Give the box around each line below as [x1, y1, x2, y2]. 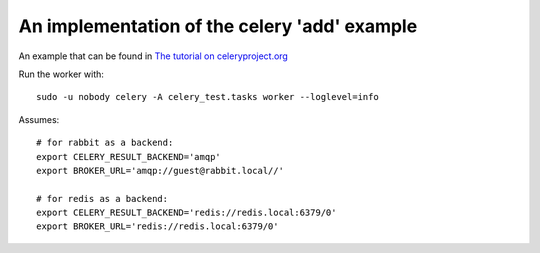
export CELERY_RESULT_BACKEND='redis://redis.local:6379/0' [36, 207, 337, 219]
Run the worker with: [18, 68, 105, 80]
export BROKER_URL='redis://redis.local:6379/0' [36, 221, 279, 232]
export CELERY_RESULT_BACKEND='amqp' [36, 151, 222, 162]
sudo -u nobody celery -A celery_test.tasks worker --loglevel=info [36, 91, 379, 103]
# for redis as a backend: [36, 193, 169, 204]
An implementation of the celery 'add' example [18, 15, 418, 37]
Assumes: [18, 113, 60, 125]
